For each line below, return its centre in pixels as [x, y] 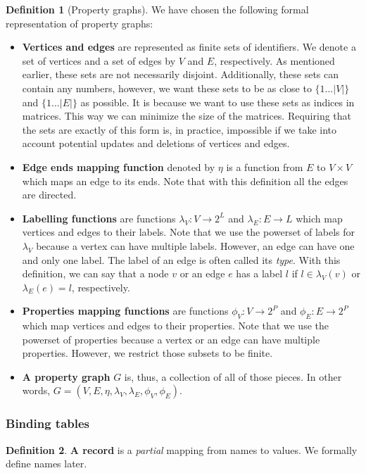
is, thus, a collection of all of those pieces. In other [233, 376]
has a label [259, 273]
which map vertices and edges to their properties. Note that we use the [175, 326]
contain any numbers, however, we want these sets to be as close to [167, 88]
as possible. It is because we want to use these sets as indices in [217, 102]
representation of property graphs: [80, 23]
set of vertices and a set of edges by [99, 60]
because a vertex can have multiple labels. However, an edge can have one [195, 245]
